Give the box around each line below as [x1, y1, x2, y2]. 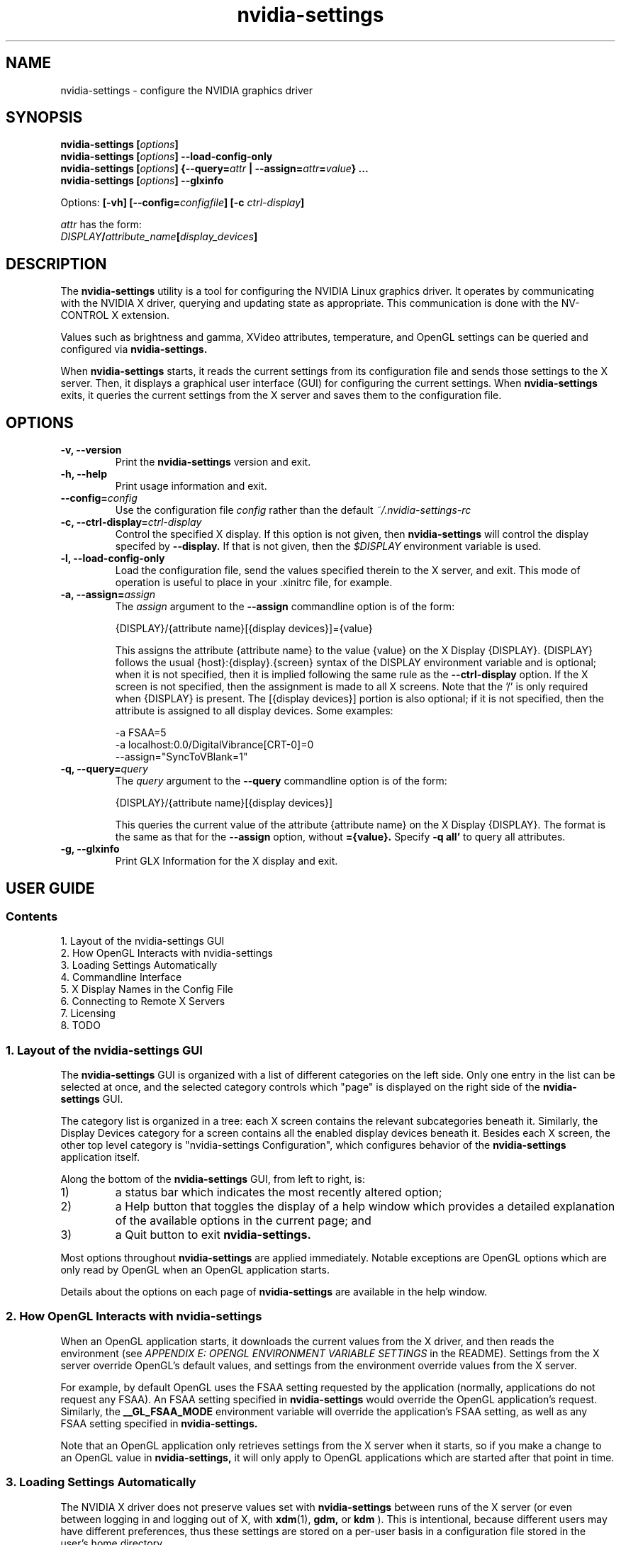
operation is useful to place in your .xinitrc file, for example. [115, 576, 393, 589]
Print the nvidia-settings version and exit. [115, 456, 311, 468]
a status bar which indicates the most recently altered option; [115, 1185, 442, 1200]
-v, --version [60, 444, 122, 456]
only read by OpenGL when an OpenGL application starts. [60, 1264, 330, 1276]
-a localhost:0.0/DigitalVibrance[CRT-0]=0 [115, 738, 314, 751]
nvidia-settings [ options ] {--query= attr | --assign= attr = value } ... [60, 162, 369, 175]
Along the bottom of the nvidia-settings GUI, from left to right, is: [60, 1173, 366, 1186]
